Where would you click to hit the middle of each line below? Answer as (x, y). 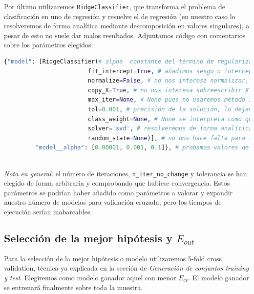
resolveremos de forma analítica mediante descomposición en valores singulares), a (127, 26)
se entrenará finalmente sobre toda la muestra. (74, 287)
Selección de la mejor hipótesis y (88, 238)
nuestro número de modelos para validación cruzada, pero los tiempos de (113, 202)
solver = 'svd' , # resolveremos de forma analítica (170, 129)
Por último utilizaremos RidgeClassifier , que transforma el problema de (115, 6)
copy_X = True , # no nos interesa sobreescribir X (168, 90)
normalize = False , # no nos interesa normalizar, (168, 81)
